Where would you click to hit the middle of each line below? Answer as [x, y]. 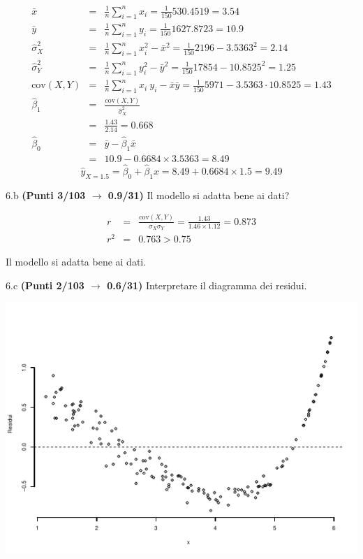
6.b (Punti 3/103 [46, 195]
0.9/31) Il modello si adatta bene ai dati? [199, 195]
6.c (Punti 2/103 [45, 285]
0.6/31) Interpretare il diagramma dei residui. [207, 285]
